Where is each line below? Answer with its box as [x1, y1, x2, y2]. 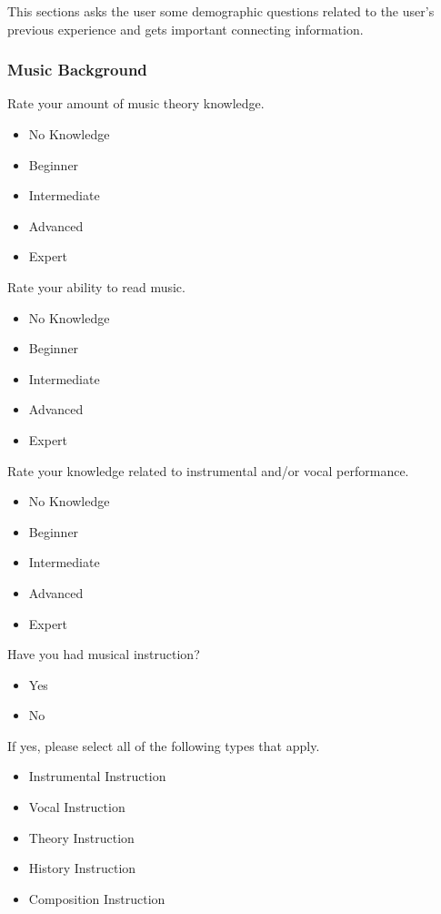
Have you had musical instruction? [7, 645, 200, 664]
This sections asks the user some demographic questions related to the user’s [7, 2, 435, 20]
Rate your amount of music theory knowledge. [7, 94, 265, 113]
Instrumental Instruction [28, 767, 166, 786]
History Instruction [28, 858, 136, 878]
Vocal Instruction [28, 797, 125, 817]
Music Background [7, 58, 147, 81]
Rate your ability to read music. [7, 277, 185, 296]
